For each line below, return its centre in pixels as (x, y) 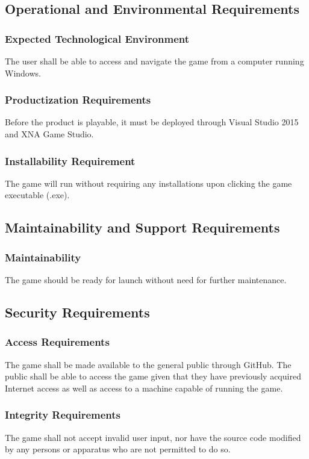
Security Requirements (77, 312)
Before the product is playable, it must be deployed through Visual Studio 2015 (152, 122)
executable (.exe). (37, 195)
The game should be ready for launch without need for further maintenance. (146, 279)
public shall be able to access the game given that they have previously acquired (153, 376)
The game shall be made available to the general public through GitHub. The (148, 364)
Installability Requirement (70, 161)
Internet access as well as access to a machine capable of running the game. (144, 388)
